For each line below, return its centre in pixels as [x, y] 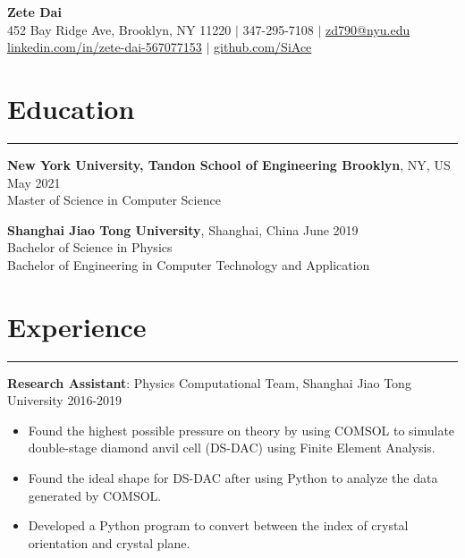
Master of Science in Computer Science [114, 200]
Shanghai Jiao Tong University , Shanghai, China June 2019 [183, 229]
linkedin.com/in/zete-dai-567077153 [105, 47]
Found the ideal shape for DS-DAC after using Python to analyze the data [233, 477]
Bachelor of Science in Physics [90, 247]
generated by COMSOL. [95, 495]
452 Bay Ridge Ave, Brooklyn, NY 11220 [119, 29]
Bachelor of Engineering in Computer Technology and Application [189, 264]
